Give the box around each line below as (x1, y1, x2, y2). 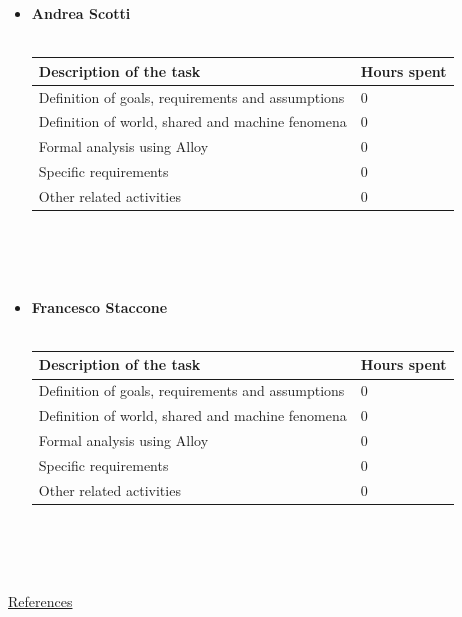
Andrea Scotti (31, 3, 131, 23)
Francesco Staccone (31, 296, 168, 317)
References (8, 590, 73, 611)
